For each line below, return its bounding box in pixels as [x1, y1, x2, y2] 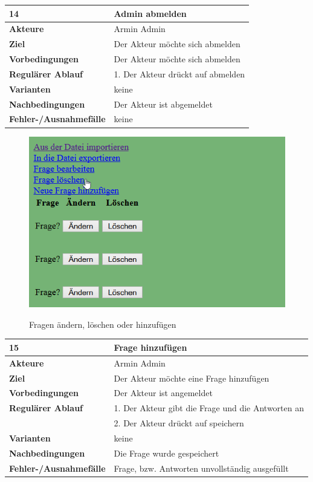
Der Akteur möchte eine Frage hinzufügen [114, 371, 269, 384]
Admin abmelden [114, 7, 187, 19]
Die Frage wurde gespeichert [114, 446, 219, 459]
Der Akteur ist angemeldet [114, 386, 213, 399]
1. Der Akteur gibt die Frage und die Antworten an [114, 402, 304, 414]
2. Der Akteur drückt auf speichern [114, 417, 244, 429]
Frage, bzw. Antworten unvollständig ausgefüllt [114, 461, 289, 474]
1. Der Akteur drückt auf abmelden [114, 67, 245, 80]
